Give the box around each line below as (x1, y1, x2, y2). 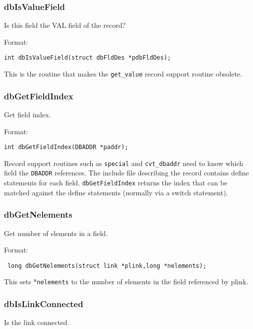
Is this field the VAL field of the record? (4, 20, 126, 30)
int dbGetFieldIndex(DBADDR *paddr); (4, 144, 128, 151)
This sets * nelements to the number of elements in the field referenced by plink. (4, 276, 249, 287)
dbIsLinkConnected (4, 297, 83, 310)
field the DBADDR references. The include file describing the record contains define (4, 167, 249, 178)
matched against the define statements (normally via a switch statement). (4, 187, 228, 197)
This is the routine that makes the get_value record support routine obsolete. (4, 69, 242, 79)
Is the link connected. (4, 317, 69, 328)
